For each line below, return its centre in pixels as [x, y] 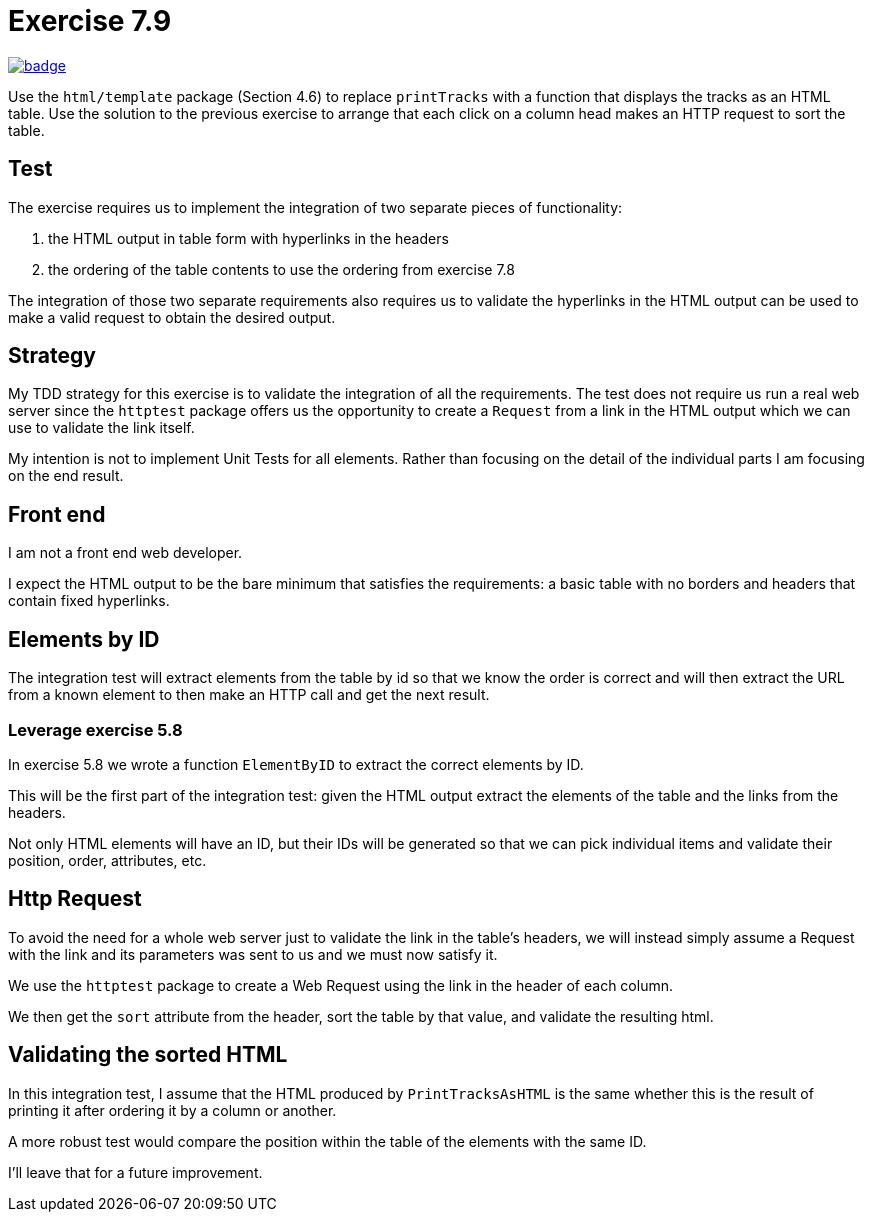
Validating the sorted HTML [148, 1055]
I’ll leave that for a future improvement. [135, 1172]
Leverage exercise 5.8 [95, 729]
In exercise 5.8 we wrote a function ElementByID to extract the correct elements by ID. [296, 764]
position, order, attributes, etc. [107, 860]
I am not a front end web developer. [125, 553]
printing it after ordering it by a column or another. [172, 1110]
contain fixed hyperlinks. [89, 601]
